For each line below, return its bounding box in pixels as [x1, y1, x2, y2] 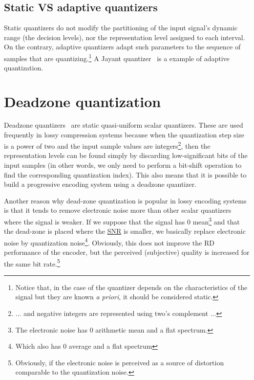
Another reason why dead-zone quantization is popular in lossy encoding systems [4, 195, 247, 205]
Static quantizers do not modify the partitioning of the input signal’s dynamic [4, 22, 238, 33]
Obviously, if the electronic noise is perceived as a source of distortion [15, 357, 224, 367]
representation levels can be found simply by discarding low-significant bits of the [4, 150, 248, 160]
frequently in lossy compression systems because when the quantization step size [4, 129, 244, 139]
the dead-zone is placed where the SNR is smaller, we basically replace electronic [4, 226, 246, 236]
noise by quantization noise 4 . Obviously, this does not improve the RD [4, 236, 214, 247]
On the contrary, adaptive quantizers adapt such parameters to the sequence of [4, 42, 241, 52]
